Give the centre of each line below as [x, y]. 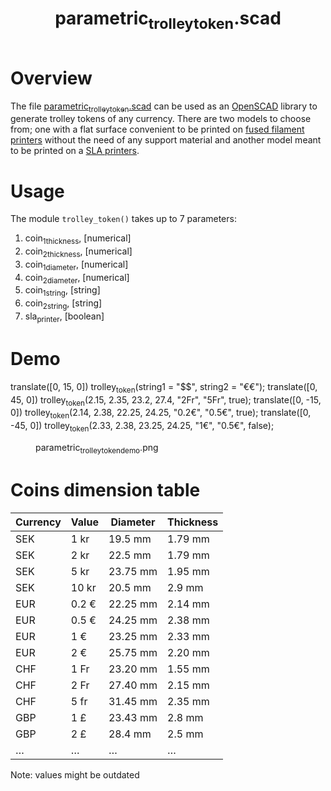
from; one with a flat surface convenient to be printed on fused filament [157, 129]
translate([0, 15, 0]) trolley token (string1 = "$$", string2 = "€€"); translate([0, [164, 387]
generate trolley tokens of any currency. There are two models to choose [161, 119]
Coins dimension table [105, 489]
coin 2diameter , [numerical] [77, 278]
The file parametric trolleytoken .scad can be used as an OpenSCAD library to [164, 107]
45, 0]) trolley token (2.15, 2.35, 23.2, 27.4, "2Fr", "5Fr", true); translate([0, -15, [166, 400]
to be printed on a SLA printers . [75, 151]
